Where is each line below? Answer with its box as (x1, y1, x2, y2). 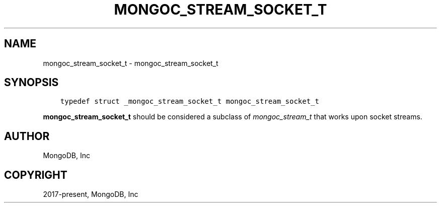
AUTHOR (4, 129, 50, 143)
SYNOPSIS (4, 76, 59, 89)
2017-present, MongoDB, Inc (43, 190, 138, 199)
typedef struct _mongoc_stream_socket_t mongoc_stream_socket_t (60, 97, 319, 106)
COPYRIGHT (4, 168, 67, 181)
